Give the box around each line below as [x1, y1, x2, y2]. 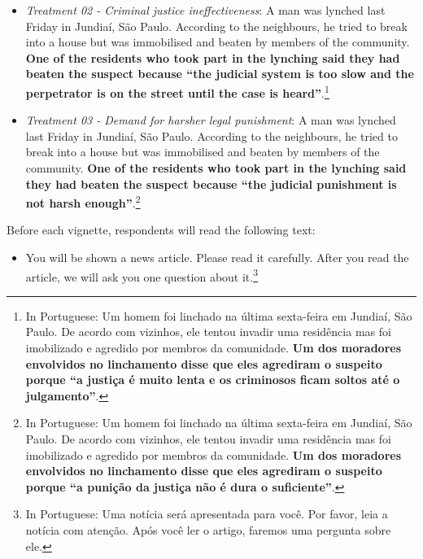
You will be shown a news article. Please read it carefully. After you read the [25, 249, 409, 266]
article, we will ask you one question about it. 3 [25, 265, 259, 285]
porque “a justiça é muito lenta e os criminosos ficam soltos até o [25, 371, 400, 388]
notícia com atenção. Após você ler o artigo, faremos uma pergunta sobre [25, 522, 391, 538]
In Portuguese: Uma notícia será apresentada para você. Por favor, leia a [25, 505, 388, 522]
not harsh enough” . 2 [25, 192, 141, 211]
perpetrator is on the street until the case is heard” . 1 [25, 81, 329, 101]
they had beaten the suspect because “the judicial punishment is [25, 175, 397, 192]
